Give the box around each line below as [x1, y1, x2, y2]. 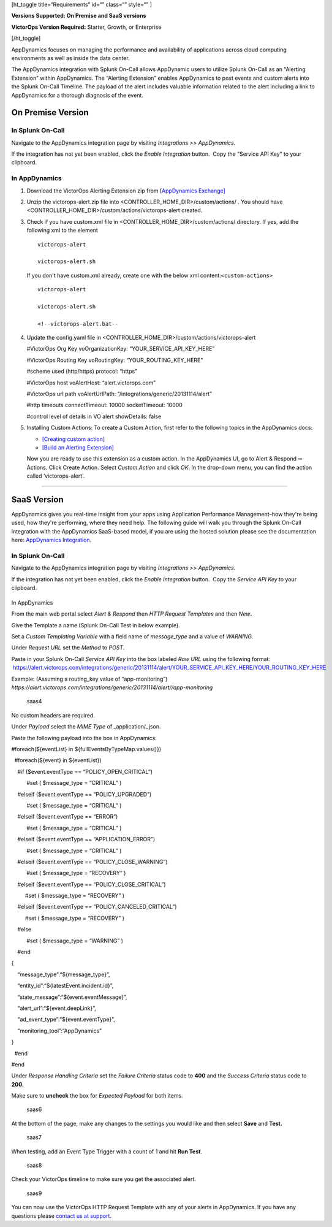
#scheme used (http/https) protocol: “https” [26, 368, 138, 375]
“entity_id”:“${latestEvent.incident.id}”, [17, 982, 114, 990]
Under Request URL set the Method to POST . [11, 644, 125, 651]
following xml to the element [26, 227, 98, 234]
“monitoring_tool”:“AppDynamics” [17, 1027, 102, 1034]
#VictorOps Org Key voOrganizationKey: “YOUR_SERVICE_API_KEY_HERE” [26, 345, 215, 353]
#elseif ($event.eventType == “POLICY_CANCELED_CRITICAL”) [17, 903, 177, 911]
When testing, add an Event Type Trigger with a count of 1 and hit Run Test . [11, 1147, 202, 1155]
